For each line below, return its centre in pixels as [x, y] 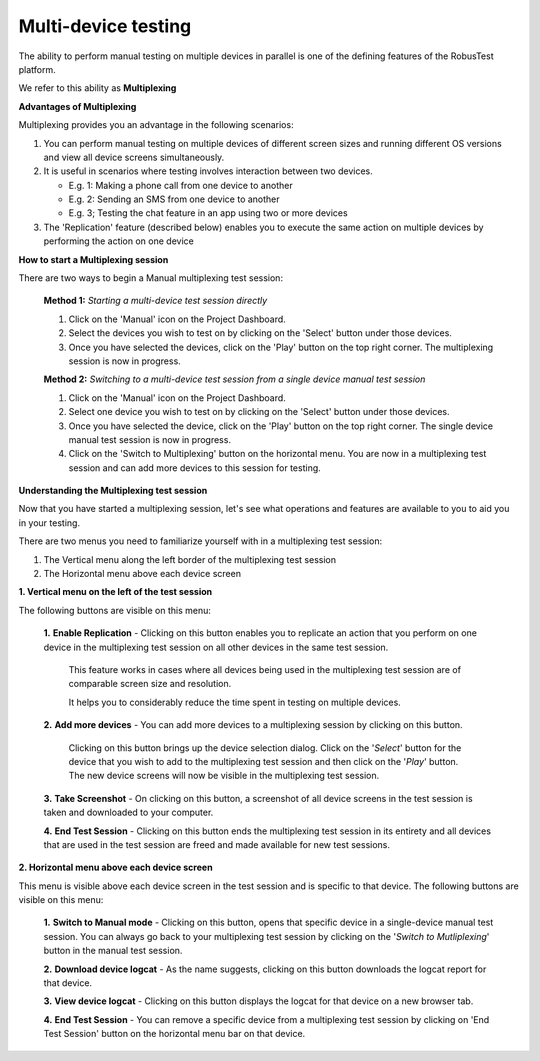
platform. [37, 69]
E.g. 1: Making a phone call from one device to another [181, 185]
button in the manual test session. [113, 951]
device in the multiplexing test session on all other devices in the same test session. [216, 647]
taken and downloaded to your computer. [128, 812]
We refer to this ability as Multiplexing [97, 88]
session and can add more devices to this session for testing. [195, 467]
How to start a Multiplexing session [93, 259]
